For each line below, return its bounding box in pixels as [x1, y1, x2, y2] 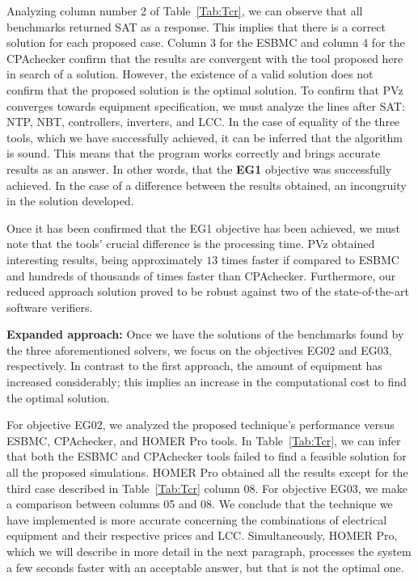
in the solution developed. [6, 192, 134, 209]
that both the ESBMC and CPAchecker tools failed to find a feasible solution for [6, 448, 407, 465]
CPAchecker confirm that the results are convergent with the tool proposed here [6, 49, 403, 66]
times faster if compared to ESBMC [221, 251, 399, 267]
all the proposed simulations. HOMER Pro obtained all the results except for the [6, 464, 408, 481]
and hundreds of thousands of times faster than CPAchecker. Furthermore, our [6, 267, 396, 284]
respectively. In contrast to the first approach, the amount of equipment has [6, 357, 382, 374]
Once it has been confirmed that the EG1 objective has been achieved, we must [6, 219, 401, 236]
